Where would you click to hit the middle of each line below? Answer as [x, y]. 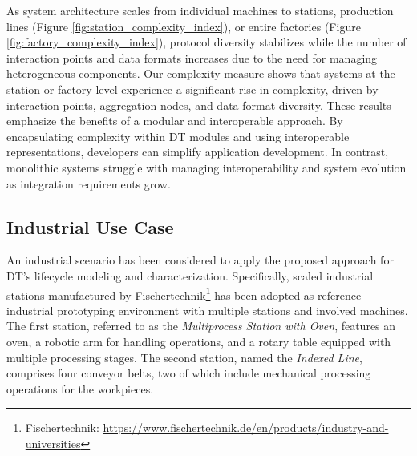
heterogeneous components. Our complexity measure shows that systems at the [201, 73]
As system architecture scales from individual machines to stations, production [200, 10]
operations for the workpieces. [80, 388]
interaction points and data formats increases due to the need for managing [192, 57]
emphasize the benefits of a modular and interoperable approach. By [175, 121]
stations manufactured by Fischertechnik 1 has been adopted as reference [184, 293]
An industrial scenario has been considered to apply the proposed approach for [200, 260]
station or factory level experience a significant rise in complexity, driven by [192, 89]
